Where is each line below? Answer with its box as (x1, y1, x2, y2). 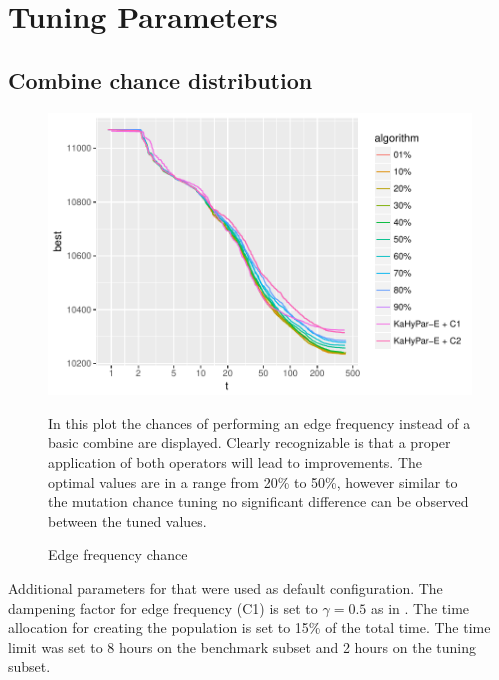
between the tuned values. (48, 510, 207, 531)
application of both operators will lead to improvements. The (48, 452, 423, 473)
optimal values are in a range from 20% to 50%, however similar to (48, 471, 458, 492)
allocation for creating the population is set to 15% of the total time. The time (8, 617, 491, 638)
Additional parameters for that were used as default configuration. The (8, 577, 443, 598)
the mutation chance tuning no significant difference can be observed (48, 491, 469, 512)
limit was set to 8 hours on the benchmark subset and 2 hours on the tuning (8, 636, 477, 657)
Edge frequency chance (48, 544, 188, 565)
